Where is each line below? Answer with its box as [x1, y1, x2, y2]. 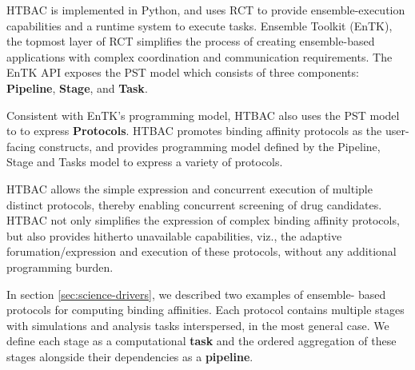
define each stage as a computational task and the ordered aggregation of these [6, 332, 397, 349]
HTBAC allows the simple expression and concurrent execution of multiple [6, 180, 373, 197]
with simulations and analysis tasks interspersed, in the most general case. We [6, 316, 389, 333]
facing [6, 137, 36, 154]
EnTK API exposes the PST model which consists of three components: [6, 64, 359, 81]
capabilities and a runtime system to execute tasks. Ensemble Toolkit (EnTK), [6, 17, 393, 34]
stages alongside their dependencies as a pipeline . [6, 348, 253, 364]
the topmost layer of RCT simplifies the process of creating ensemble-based [6, 33, 375, 50]
